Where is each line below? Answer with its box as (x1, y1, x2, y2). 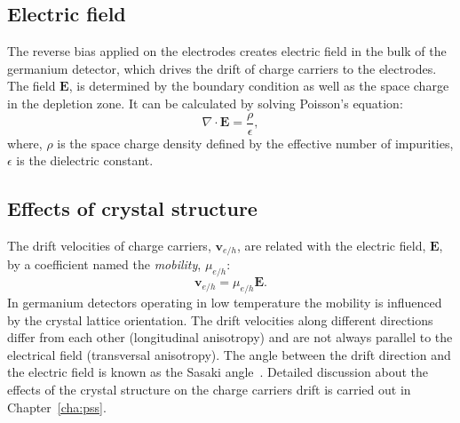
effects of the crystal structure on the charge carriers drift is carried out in (7, 380, 411, 399)
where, (7, 133, 43, 152)
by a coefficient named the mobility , (7, 255, 202, 274)
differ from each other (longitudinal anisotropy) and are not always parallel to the (7, 328, 453, 347)
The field (7, 76, 56, 95)
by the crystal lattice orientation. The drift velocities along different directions (7, 310, 433, 329)
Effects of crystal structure (7, 195, 258, 222)
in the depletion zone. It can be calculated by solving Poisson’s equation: (7, 93, 403, 112)
